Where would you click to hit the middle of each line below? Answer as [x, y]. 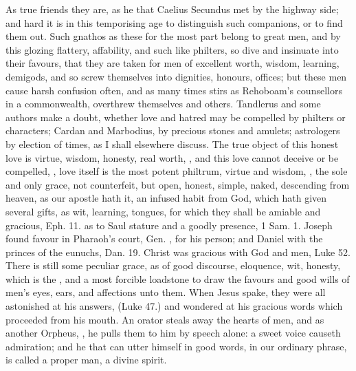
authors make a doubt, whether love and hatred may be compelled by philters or [176, 117]
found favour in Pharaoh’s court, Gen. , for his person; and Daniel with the [164, 238]
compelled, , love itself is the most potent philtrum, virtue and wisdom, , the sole [177, 171]
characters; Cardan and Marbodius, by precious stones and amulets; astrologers [173, 130]
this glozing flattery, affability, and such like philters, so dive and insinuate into [172, 49]
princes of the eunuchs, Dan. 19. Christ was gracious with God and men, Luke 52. [178, 252]
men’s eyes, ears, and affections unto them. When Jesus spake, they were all [166, 292]
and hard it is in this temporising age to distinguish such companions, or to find [174, 22]
